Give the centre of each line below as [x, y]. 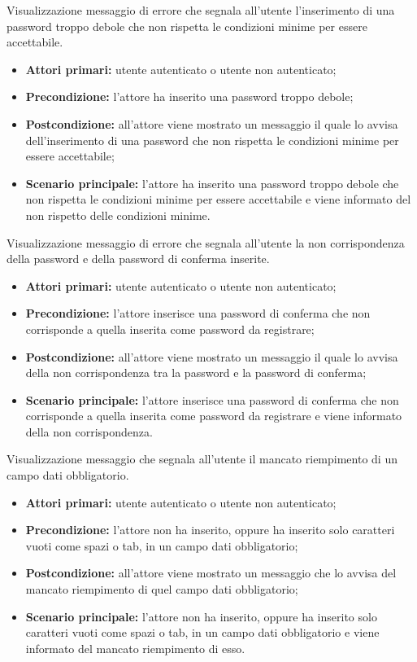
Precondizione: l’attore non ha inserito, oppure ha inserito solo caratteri [210, 530]
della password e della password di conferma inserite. [138, 259]
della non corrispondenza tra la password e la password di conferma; [196, 373]
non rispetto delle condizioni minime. [118, 215]
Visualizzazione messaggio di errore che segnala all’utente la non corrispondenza [206, 242]
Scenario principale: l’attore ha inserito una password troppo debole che [212, 183]
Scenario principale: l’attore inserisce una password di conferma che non [212, 399]
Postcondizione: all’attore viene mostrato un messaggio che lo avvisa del [211, 573]
